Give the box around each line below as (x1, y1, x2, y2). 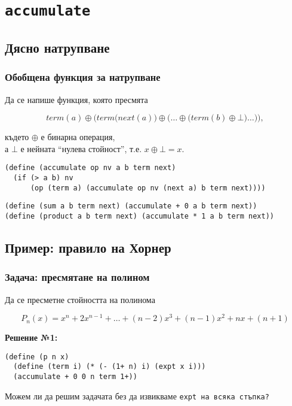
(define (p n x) (5, 352, 69, 361)
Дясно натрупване (5, 38, 110, 56)
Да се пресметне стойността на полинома (5, 293, 155, 305)
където (5, 131, 29, 143)
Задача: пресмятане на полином (5, 269, 150, 284)
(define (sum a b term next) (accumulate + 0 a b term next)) (5, 202, 257, 211)
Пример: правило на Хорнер (5, 238, 171, 256)
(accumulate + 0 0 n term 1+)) (13, 372, 137, 381)
